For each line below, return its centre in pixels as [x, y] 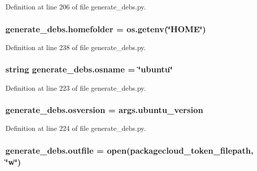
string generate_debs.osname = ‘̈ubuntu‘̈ [89, 69]
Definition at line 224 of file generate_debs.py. [76, 128]
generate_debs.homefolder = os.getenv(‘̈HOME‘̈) [106, 28]
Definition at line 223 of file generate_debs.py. [76, 87]
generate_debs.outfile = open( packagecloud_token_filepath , [129, 150]
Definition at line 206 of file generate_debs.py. [76, 6]
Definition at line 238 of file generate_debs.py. [76, 47]
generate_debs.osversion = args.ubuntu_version [104, 110]
